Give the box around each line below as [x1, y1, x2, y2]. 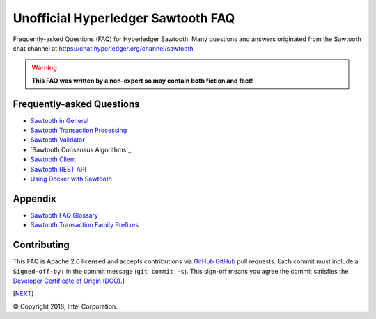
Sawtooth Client [30, 155, 77, 163]
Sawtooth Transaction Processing [30, 126, 127, 135]
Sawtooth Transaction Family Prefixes [30, 221, 139, 229]
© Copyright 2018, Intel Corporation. [13, 302, 118, 311]
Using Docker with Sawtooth [30, 174, 113, 183]
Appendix [13, 193, 56, 204]
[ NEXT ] [13, 289, 34, 298]
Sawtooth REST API [30, 165, 87, 173]
